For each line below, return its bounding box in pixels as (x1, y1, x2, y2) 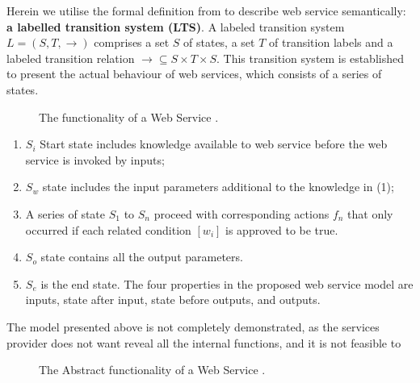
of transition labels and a (269, 34, 393, 51)
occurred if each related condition (25, 221, 191, 238)
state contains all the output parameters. (40, 248, 243, 265)
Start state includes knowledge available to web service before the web (40, 135, 388, 152)
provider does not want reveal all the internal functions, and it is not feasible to (6, 334, 401, 351)
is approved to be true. (225, 221, 338, 238)
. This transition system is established (216, 49, 404, 66)
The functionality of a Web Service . (39, 108, 219, 125)
